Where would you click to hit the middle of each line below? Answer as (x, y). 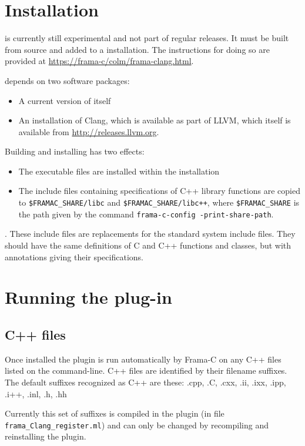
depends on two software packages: (67, 80)
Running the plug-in (88, 297)
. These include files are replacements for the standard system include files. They (150, 234)
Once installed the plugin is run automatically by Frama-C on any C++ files (143, 359)
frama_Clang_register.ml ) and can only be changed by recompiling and (137, 425)
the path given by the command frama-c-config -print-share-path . (146, 214)
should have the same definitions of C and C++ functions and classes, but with (148, 245)
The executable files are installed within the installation (119, 171)
